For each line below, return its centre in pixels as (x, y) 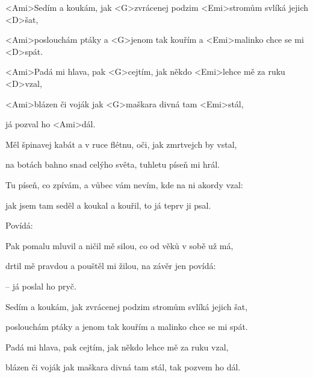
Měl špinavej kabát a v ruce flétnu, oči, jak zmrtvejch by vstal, (121, 144)
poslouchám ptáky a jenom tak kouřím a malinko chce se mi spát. (127, 327)
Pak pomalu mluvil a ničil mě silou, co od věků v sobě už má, (119, 245)
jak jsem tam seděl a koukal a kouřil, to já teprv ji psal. (108, 205)
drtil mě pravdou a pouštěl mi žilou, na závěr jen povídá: (111, 266)
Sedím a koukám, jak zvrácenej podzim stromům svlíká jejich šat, (127, 306)
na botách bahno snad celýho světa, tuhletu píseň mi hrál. (113, 164)
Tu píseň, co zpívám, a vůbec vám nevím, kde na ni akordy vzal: (124, 184)
